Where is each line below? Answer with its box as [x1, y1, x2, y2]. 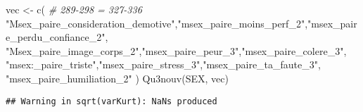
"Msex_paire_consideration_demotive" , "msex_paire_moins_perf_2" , [6, 15, 308, 30]
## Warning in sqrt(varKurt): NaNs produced [6, 96, 217, 106]
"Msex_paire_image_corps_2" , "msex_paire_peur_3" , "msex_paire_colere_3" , [6, 43, 347, 58]
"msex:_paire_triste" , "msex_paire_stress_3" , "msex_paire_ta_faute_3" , [6, 57, 321, 72]
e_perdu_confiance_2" [6, 30, 106, 44]
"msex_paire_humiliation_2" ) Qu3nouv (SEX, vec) [6, 70, 229, 85]
